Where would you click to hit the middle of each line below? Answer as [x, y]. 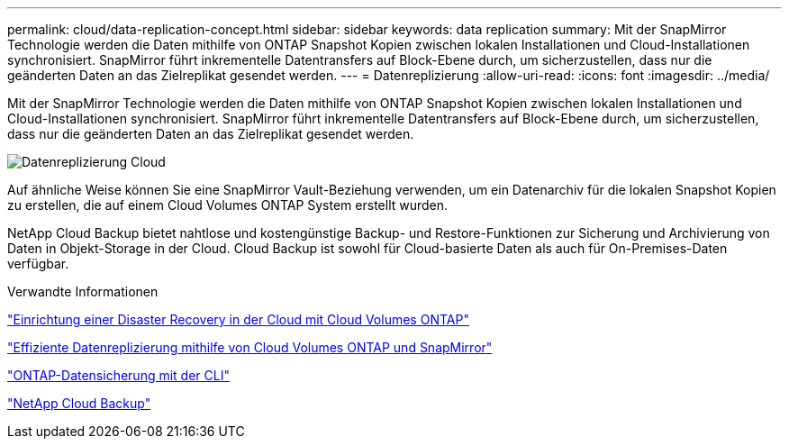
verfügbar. [38, 264]
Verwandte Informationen [83, 291]
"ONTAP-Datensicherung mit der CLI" [118, 375]
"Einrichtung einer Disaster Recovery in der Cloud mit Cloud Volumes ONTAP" [238, 319]
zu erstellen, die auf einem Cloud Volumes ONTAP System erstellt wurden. [228, 205]
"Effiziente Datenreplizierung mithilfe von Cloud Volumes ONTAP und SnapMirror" [250, 347]
